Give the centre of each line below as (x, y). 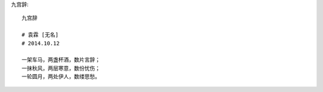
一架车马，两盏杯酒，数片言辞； (61, 60)
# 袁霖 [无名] (40, 35)
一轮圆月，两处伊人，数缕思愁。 (61, 77)
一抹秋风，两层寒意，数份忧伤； (61, 68)
